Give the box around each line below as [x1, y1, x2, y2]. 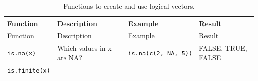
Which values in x [57, 43, 112, 53]
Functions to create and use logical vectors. [63, 1, 195, 11]
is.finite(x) [7, 67, 50, 74]
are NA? [57, 52, 82, 62]
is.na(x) [7, 50, 36, 57]
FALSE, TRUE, [199, 43, 247, 53]
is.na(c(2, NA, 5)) [128, 50, 193, 57]
